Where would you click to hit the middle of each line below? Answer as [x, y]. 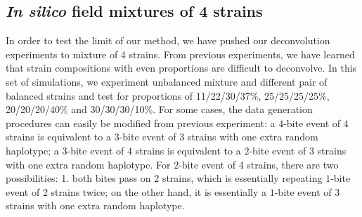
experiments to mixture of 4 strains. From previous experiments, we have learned [180, 54]
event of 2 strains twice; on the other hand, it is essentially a [136, 191]
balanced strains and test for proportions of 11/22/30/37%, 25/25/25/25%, [168, 95]
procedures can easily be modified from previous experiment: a [141, 123]
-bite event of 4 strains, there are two [259, 164]
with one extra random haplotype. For [88, 164]
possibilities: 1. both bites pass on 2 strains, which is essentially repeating [164, 178]
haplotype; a [32, 150]
